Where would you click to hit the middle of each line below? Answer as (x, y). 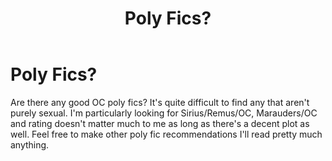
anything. (30, 144)
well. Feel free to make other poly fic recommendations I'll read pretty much (166, 134)
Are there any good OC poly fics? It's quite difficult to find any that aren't (160, 102)
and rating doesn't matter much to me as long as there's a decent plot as (160, 123)
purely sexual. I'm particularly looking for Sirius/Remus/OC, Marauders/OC (164, 113)
